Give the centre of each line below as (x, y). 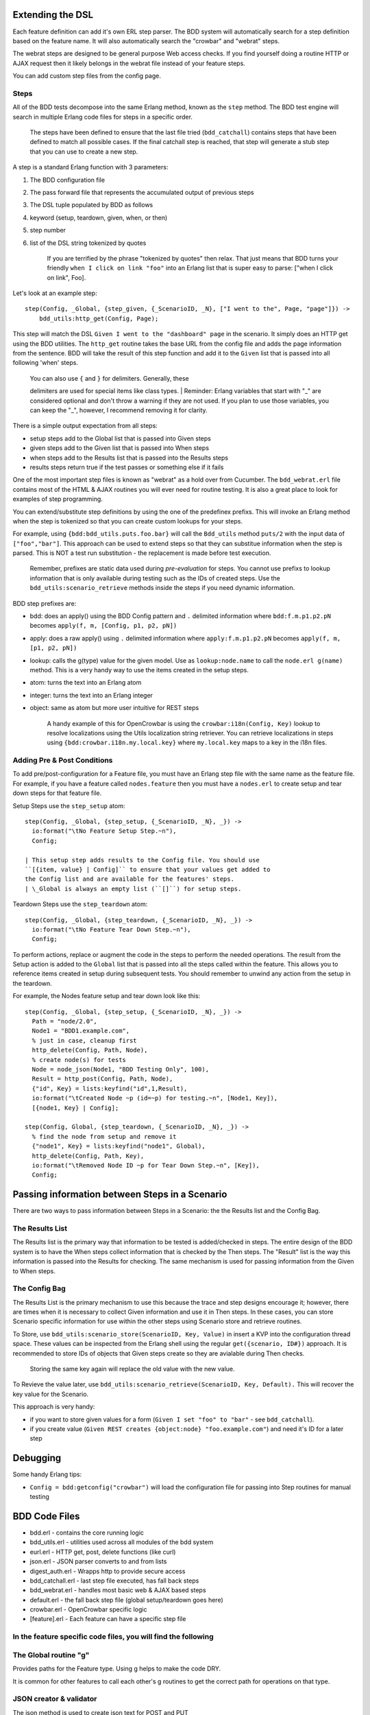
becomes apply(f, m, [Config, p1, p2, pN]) (103, 626)
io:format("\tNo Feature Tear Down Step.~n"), (111, 929)
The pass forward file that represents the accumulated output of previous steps (142, 192)
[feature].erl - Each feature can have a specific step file (108, 1619)
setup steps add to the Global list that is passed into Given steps (121, 438)
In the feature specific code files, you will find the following (113, 1637)
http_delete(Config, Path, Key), (88, 1156)
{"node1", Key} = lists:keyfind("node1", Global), (119, 1146)
